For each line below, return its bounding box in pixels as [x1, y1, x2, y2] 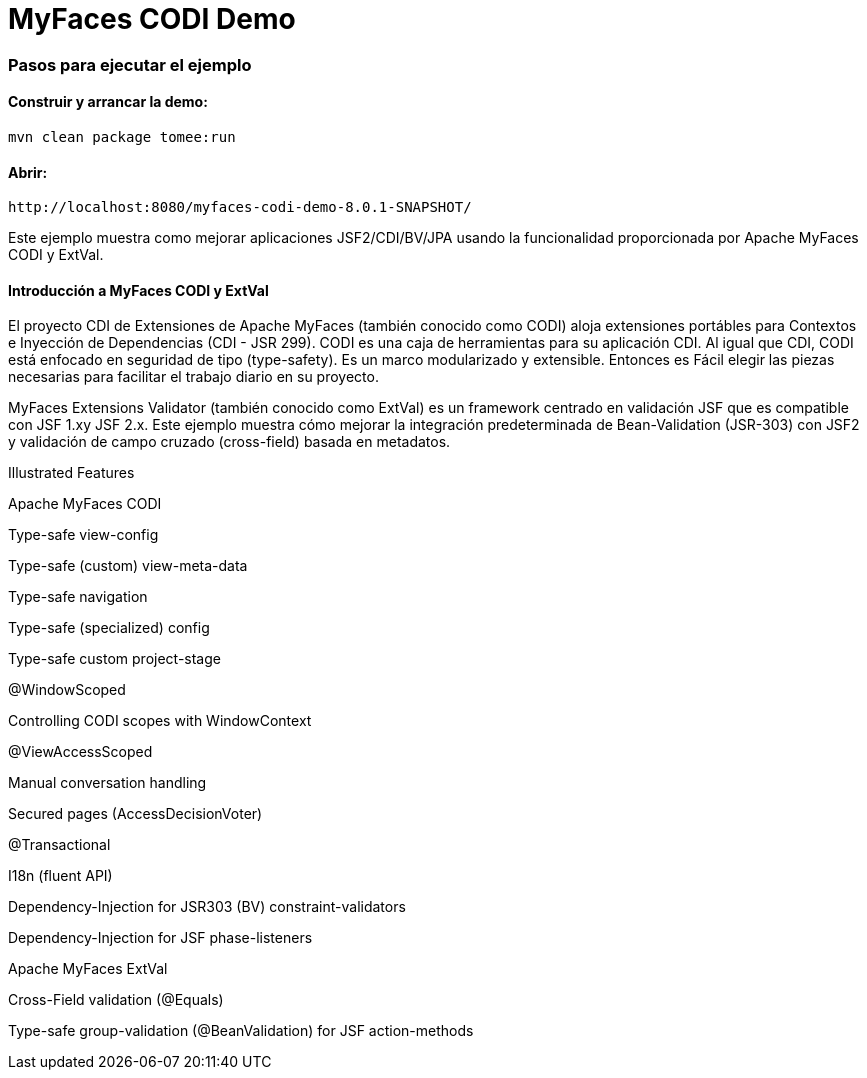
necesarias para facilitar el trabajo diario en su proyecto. [8, 368, 379, 386]
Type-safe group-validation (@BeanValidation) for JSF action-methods [8, 1022, 474, 1040]
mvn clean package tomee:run [8, 128, 236, 145]
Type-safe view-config [8, 526, 159, 544]
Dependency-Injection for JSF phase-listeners [8, 929, 313, 947]
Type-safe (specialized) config [8, 619, 210, 637]
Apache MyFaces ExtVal [8, 960, 168, 978]
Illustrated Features [8, 464, 135, 482]
